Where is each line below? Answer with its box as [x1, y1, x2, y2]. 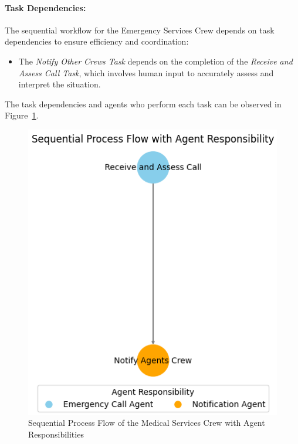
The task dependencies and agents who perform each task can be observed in [5, 97, 282, 110]
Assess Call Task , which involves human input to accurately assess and [18, 66, 274, 79]
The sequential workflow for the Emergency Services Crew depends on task [5, 23, 275, 36]
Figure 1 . [5, 109, 39, 121]
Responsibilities [28, 428, 84, 440]
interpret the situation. [18, 78, 101, 90]
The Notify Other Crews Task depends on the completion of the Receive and [18, 55, 293, 67]
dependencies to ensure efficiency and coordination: [5, 35, 189, 48]
